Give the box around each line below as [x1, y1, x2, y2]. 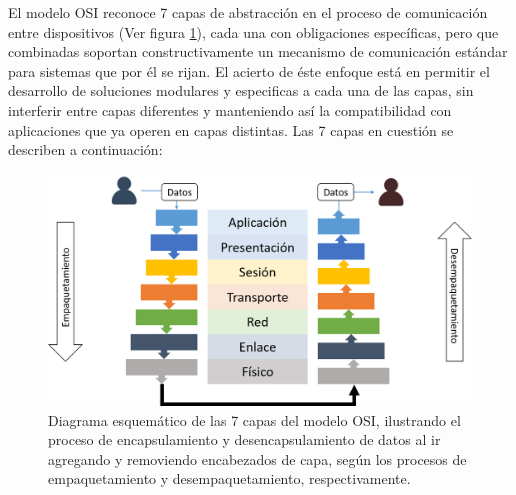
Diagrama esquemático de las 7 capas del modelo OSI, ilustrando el [48, 409, 461, 430]
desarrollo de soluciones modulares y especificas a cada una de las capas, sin [8, 80, 474, 101]
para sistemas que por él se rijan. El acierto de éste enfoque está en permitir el [8, 60, 490, 81]
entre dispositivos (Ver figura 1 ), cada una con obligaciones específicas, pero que [8, 21, 499, 42]
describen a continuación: [8, 139, 163, 160]
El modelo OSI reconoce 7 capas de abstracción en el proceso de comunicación [8, 2, 488, 22]
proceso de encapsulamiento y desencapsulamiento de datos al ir [48, 429, 441, 450]
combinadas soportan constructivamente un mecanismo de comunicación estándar [8, 41, 508, 62]
